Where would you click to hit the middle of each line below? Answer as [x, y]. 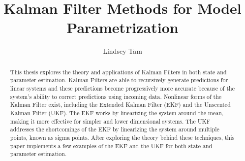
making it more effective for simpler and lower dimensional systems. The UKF [110, 121]
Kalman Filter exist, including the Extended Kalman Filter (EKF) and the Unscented [120, 105]
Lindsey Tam [122, 51]
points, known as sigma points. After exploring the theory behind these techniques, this [122, 137]
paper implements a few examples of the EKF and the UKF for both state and [111, 145]
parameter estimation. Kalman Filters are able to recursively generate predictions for [119, 80]
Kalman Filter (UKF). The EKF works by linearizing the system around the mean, [117, 113]
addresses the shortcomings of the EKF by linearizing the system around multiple [115, 129]
